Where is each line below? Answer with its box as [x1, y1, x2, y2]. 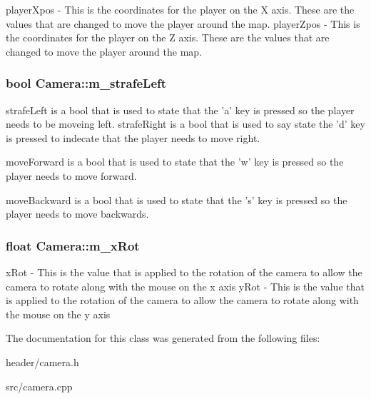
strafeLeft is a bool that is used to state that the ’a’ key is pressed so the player [6, 102, 355, 117]
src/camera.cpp [6, 378, 73, 393]
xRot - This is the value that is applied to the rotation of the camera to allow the [6, 264, 362, 279]
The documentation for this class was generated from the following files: [6, 330, 320, 345]
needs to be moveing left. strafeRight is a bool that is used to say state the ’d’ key [6, 116, 365, 131]
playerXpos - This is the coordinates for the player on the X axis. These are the [6, 2, 355, 16]
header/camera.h [6, 354, 79, 369]
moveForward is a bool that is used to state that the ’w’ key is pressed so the [6, 154, 344, 169]
